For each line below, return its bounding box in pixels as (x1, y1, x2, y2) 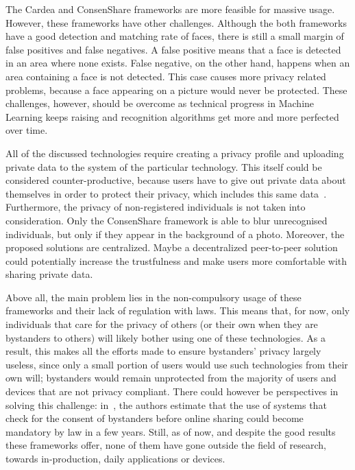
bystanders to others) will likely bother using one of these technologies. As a (5, 330, 326, 344)
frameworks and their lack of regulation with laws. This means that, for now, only (5, 303, 350, 318)
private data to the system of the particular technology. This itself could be (5, 159, 322, 174)
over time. (5, 123, 48, 137)
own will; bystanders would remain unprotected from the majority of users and (5, 371, 336, 385)
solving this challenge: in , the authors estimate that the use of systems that (5, 397, 327, 412)
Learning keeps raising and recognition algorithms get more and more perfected (5, 109, 339, 124)
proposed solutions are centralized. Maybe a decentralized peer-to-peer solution (5, 240, 338, 255)
